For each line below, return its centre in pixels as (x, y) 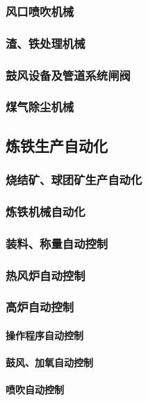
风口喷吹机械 (40, 11)
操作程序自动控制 (44, 335)
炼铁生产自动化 (57, 145)
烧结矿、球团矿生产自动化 (74, 180)
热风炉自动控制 (46, 275)
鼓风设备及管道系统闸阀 (68, 75)
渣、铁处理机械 (46, 43)
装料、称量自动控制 (57, 243)
